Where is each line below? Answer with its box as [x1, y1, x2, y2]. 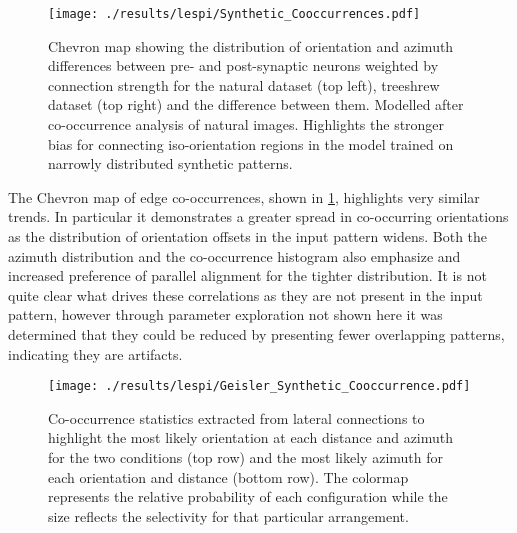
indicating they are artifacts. [8, 343, 183, 364]
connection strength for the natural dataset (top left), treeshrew [48, 74, 440, 95]
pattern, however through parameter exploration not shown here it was [8, 304, 443, 325]
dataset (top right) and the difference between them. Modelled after [48, 94, 464, 115]
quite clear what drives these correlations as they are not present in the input [8, 284, 483, 305]
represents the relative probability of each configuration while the [48, 486, 448, 507]
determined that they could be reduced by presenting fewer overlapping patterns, [8, 323, 505, 344]
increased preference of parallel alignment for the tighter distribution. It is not [8, 265, 487, 286]
